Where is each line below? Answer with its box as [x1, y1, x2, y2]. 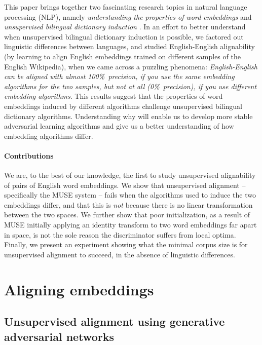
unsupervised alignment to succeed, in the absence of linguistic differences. [4, 249, 235, 259]
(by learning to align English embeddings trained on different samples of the [4, 51, 241, 61]
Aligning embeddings [4, 279, 154, 299]
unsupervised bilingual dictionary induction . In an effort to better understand [4, 21, 246, 32]
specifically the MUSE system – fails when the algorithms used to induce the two [4, 189, 256, 200]
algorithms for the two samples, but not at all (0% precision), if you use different [4, 81, 257, 91]
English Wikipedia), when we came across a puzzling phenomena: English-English [4, 61, 257, 71]
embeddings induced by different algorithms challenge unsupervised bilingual [4, 100, 242, 111]
